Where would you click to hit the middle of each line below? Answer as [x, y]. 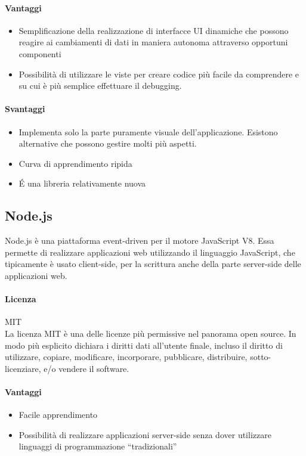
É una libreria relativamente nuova [82, 183]
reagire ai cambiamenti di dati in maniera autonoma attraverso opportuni [153, 42]
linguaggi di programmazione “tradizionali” [98, 446]
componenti [40, 53]
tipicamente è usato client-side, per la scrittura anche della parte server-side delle [153, 264]
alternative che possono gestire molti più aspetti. [108, 143]
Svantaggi [25, 109]
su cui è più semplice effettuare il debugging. [100, 86]
